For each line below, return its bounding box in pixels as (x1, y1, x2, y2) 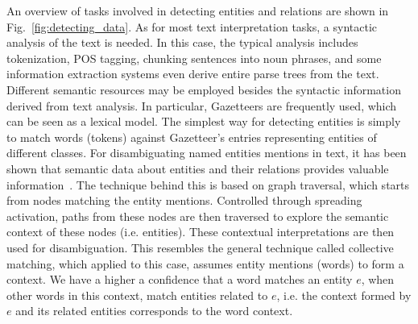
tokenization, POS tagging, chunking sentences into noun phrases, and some (6, 49, 382, 66)
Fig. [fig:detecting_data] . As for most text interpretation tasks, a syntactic (6, 18, 378, 35)
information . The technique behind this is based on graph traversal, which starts (6, 176, 410, 193)
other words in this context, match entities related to (6, 286, 268, 303)
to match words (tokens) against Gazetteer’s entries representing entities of (6, 128, 377, 145)
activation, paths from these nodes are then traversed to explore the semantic (6, 207, 389, 224)
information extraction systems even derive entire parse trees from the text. (6, 65, 379, 82)
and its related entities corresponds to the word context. (15, 302, 293, 319)
